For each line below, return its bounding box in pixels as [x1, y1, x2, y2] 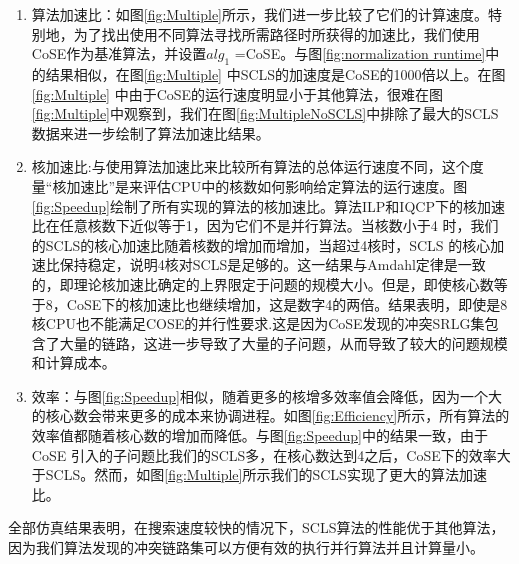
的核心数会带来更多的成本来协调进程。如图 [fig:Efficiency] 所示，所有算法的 [31, 405, 510, 426]
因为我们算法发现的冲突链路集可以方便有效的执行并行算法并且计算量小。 [8, 537, 484, 558]
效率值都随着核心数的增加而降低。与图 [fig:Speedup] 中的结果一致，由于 [31, 425, 489, 446]
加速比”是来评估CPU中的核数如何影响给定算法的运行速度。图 [66, 175, 468, 196]
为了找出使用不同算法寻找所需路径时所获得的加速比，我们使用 [73, 23, 480, 44]
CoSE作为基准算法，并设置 [31, 43, 207, 64]
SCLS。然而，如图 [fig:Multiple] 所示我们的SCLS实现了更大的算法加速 [45, 464, 487, 485]
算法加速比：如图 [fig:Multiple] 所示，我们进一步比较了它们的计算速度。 [31, 4, 489, 24]
